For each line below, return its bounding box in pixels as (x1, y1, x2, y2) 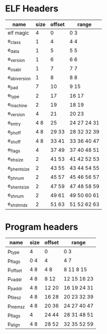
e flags (7, 146, 21, 154)
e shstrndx (7, 200, 28, 208)
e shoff (7, 137, 21, 145)
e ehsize (7, 155, 24, 163)
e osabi (7, 65, 21, 72)
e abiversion (7, 73, 31, 81)
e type (7, 92, 20, 100)
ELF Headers (5, 3, 58, 14)
